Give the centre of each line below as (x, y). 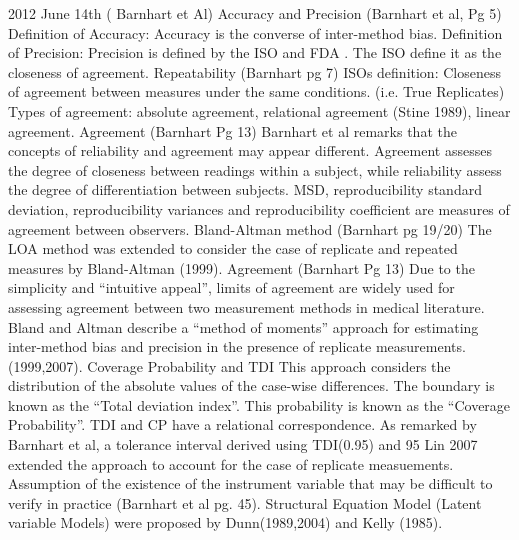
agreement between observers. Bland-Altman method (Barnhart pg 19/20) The (250, 228)
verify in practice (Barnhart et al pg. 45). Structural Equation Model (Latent (245, 502)
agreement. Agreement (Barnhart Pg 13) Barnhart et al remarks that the (232, 130)
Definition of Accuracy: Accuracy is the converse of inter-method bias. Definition (255, 32)
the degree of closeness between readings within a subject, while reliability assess (255, 169)
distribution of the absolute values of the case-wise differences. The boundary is (251, 385)
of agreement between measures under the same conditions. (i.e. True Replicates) (256, 91)
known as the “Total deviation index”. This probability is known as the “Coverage (259, 404)
